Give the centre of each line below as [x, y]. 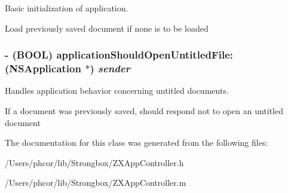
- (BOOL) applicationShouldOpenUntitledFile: [119, 55]
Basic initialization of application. [67, 8]
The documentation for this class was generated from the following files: [137, 143]
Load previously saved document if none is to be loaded [107, 28]
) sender [110, 68]
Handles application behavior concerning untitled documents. [117, 91]
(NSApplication [43, 68]
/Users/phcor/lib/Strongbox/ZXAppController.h [94, 162]
